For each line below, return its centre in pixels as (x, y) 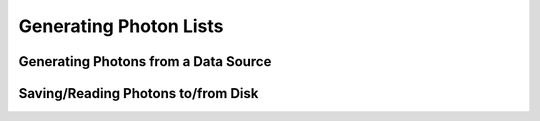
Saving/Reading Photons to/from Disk (138, 93)
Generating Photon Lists (121, 26)
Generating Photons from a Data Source (145, 61)
